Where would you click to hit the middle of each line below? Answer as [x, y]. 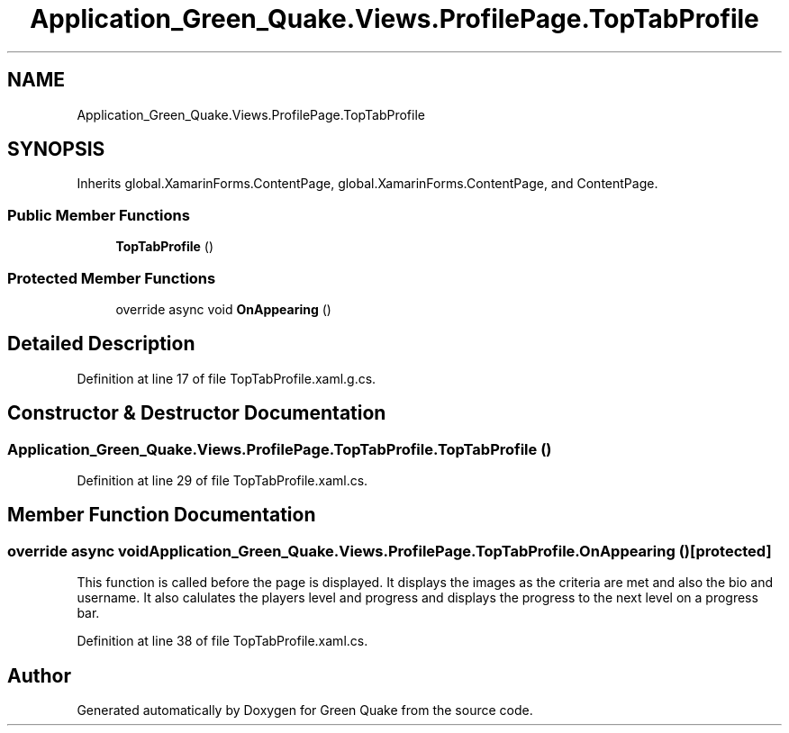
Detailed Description [101, 344]
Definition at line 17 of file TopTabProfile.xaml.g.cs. [227, 378]
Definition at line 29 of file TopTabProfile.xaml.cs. [222, 480]
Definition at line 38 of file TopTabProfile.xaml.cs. [222, 641]
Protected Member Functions [112, 278]
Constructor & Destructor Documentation [197, 413]
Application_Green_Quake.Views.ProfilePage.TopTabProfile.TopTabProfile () [280, 449]
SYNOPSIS [56, 149]
